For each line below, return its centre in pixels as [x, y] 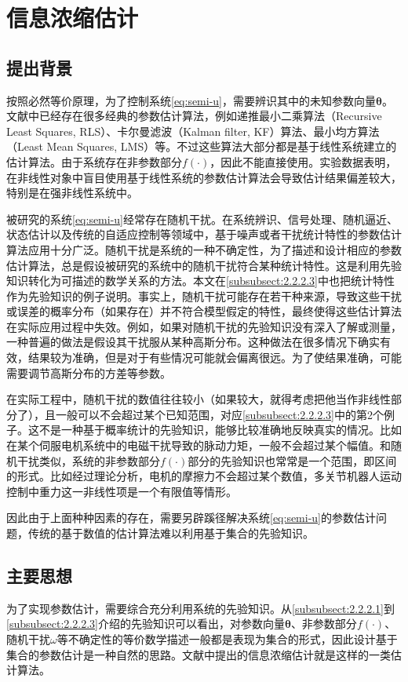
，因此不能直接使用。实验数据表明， [303, 161]
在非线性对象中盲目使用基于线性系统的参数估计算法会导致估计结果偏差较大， [204, 177]
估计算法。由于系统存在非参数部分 [94, 161]
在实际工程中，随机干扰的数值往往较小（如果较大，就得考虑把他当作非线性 [199, 399]
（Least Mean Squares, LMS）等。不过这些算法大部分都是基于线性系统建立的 [202, 146]
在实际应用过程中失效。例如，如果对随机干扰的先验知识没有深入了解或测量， [204, 326]
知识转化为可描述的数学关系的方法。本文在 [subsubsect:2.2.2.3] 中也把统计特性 [200, 281]
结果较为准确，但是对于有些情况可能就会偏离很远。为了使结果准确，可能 [215, 357]
